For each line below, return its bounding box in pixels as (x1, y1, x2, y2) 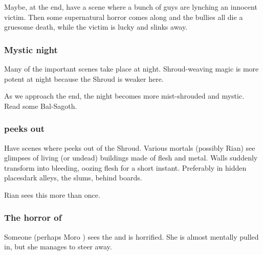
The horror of (4, 211, 62, 224)
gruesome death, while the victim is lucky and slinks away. (4, 21, 188, 32)
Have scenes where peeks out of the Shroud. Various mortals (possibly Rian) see (4, 142, 255, 153)
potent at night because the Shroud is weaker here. (4, 73, 164, 84)
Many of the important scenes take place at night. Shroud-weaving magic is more (4, 63, 259, 74)
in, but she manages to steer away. (4, 241, 112, 252)
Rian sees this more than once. (4, 189, 100, 200)
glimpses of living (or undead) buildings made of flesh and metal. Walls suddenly (4, 152, 258, 163)
